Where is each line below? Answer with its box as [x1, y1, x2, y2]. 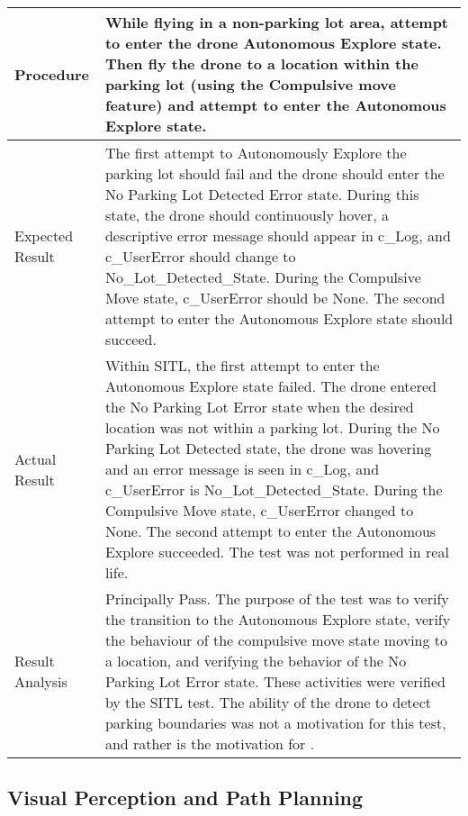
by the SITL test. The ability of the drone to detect [104, 692, 431, 712]
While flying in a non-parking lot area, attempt [104, 12, 449, 32]
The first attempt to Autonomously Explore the [104, 142, 407, 163]
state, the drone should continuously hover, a [104, 204, 389, 225]
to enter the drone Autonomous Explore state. [104, 32, 442, 53]
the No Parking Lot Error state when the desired [104, 396, 414, 417]
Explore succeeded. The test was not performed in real [104, 541, 449, 562]
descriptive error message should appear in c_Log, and [104, 225, 451, 246]
